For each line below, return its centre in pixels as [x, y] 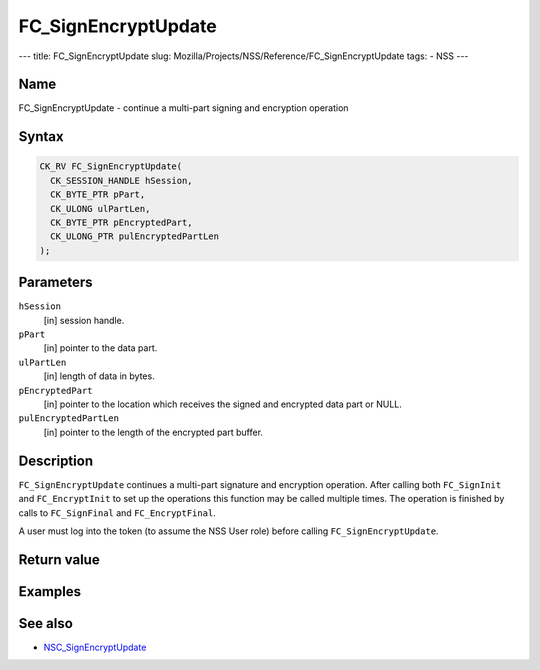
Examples [50, 591]
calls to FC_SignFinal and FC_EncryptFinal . [117, 512]
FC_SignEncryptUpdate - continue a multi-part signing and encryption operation [183, 108]
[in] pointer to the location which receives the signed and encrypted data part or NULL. [222, 404]
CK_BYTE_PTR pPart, [98, 194]
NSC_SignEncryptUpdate [95, 647]
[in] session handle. [84, 320]
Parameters [55, 282]
